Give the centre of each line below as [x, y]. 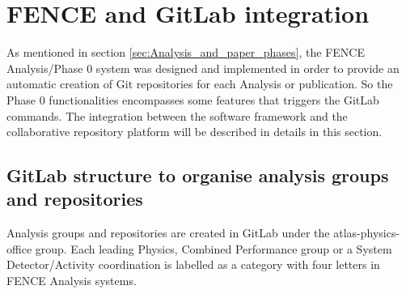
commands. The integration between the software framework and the [177, 115]
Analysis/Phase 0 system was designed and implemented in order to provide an [203, 68]
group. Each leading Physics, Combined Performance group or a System [214, 248]
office [19, 248]
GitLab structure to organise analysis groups [198, 175]
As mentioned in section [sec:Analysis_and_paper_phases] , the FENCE [186, 52]
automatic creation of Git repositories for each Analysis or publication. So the [200, 84]
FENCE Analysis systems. [72, 281]
